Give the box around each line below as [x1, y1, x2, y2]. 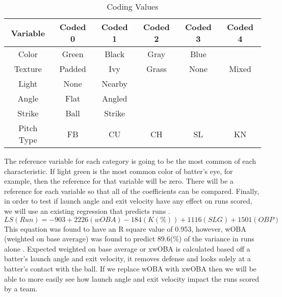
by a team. [4, 283, 38, 294]
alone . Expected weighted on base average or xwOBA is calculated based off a [4, 243, 250, 254]
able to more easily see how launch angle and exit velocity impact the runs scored [4, 273, 260, 284]
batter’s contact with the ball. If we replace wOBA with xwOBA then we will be [4, 263, 257, 274]
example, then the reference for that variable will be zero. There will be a [4, 176, 234, 186]
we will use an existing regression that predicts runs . [4, 205, 170, 216]
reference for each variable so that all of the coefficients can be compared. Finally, [4, 185, 260, 196]
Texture [14, 63, 42, 75]
